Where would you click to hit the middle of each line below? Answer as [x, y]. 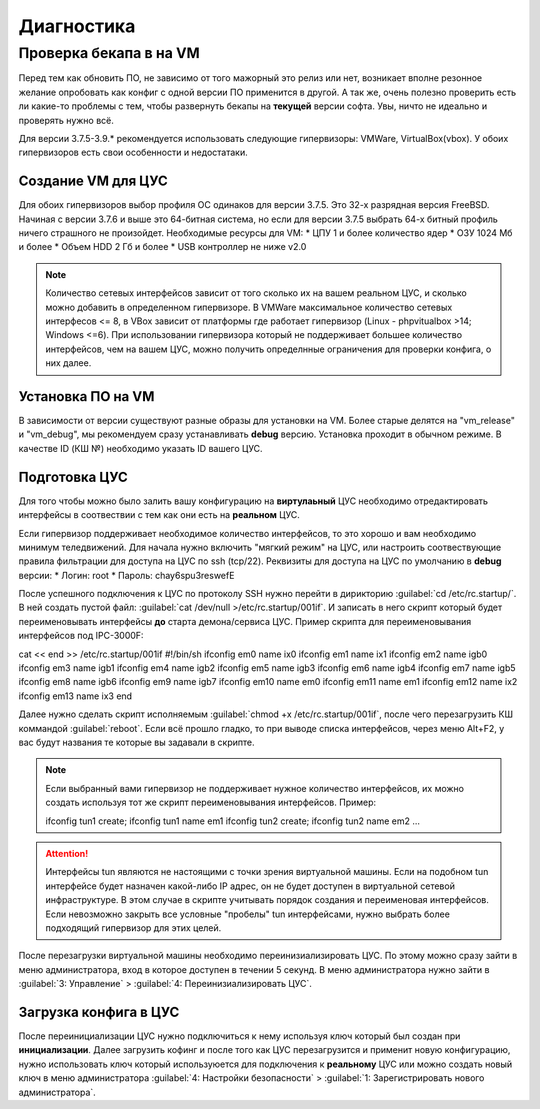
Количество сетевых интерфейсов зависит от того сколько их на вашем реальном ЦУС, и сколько [256, 293]
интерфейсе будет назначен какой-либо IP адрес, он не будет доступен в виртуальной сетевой [250, 886]
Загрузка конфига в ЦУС [99, 1011]
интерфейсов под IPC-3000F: [81, 636]
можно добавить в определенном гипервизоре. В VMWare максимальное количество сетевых [249, 307]
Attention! [67, 853]
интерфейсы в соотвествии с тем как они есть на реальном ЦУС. [159, 515]
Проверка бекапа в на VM [109, 53]
